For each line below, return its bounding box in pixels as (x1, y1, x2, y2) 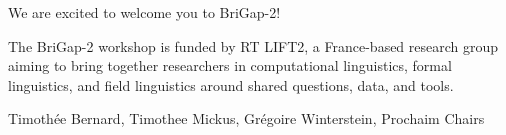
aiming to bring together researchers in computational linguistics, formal (8, 55, 452, 76)
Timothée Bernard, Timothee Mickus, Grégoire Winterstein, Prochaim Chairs (8, 108, 485, 129)
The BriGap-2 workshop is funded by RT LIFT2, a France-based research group (8, 35, 499, 56)
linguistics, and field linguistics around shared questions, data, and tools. (8, 74, 454, 95)
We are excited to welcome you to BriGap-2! (8, 2, 281, 22)
